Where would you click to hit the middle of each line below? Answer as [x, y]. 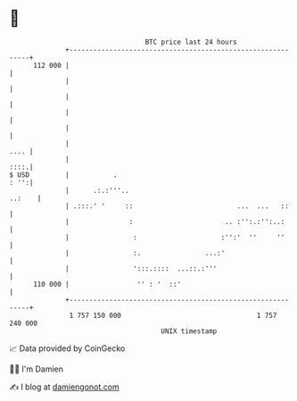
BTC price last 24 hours [191, 42]
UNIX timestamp [189, 331]
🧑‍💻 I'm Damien [37, 369]
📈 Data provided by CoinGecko [67, 348]
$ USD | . [63, 175]
